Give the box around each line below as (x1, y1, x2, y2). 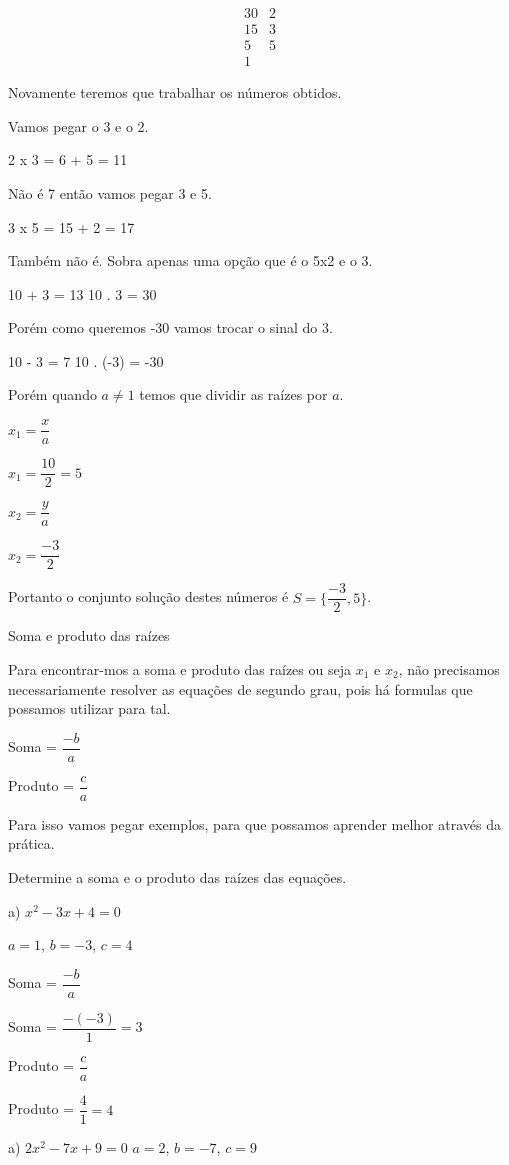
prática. (8, 833, 55, 854)
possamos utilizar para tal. (8, 698, 171, 719)
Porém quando (8, 384, 97, 405)
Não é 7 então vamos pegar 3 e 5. (8, 182, 212, 203)
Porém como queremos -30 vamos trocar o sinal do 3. (8, 317, 333, 338)
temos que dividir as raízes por (139, 384, 328, 405)
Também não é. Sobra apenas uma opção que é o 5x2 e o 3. (8, 250, 373, 271)
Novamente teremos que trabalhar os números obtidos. (8, 82, 342, 103)
